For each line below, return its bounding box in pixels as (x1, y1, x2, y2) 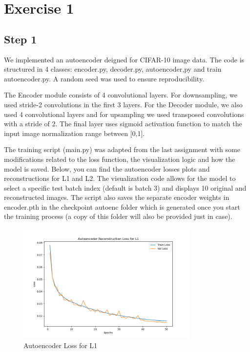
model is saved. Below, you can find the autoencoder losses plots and (4, 163, 210, 174)
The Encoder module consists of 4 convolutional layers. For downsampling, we (4, 90, 238, 100)
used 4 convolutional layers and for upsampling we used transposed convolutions (4, 109, 244, 119)
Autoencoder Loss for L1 (23, 340, 98, 350)
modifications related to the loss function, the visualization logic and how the (4, 154, 235, 164)
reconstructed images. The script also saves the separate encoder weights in (4, 192, 229, 202)
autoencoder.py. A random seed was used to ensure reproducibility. (4, 73, 205, 83)
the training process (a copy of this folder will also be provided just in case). (4, 211, 232, 221)
